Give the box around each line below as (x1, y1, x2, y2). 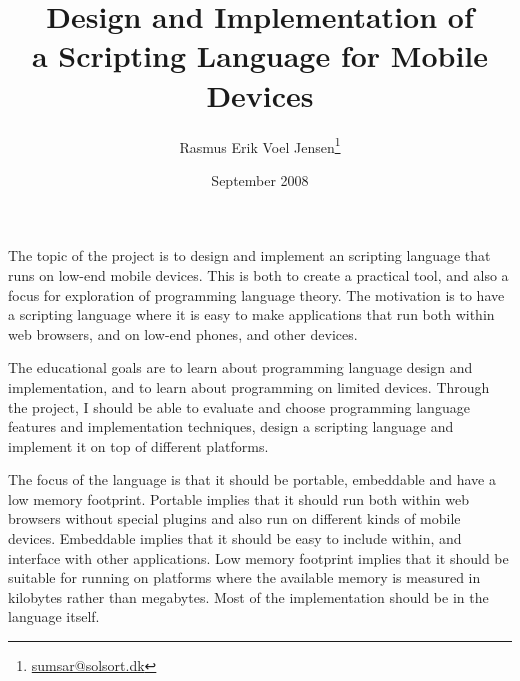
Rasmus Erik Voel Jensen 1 (179, 133, 341, 157)
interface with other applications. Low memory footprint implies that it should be (8, 547, 509, 568)
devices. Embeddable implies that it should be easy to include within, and (8, 528, 462, 549)
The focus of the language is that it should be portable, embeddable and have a (8, 469, 496, 490)
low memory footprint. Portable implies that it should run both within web (8, 488, 470, 509)
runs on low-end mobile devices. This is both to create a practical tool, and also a (8, 264, 509, 285)
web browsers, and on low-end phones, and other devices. (8, 323, 358, 344)
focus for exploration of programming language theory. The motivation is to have (8, 284, 505, 305)
